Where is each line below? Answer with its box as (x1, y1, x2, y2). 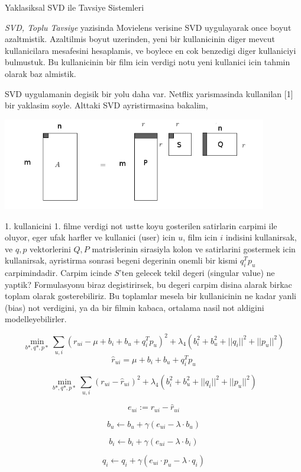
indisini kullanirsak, (225, 231, 297, 243)
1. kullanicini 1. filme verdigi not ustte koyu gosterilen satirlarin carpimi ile (5, 219, 277, 232)
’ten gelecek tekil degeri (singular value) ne (119, 266, 275, 279)
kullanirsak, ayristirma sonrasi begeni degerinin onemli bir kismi (5, 254, 238, 266)
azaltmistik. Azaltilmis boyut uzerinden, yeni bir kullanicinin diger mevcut (5, 33, 275, 45)
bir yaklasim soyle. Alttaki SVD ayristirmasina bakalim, (5, 99, 208, 111)
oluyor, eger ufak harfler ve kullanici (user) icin (5, 231, 176, 243)
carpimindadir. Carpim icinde (5, 266, 112, 279)
